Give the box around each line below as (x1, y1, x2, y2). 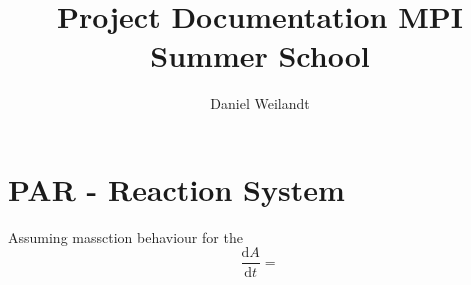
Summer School (150, 35, 370, 76)
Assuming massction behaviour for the (8, 226, 243, 247)
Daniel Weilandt (210, 93, 310, 114)
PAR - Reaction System (8, 168, 345, 209)
